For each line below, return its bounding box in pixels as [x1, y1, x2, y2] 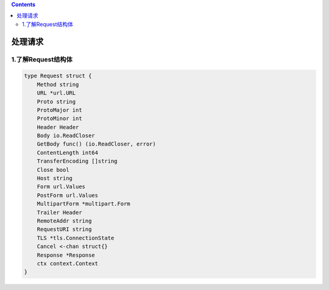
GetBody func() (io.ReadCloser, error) [37, 141, 157, 147]
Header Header [37, 124, 79, 130]
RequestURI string [37, 226, 92, 233]
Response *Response [37, 252, 96, 258]
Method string [37, 81, 79, 88]
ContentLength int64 [37, 149, 99, 156]
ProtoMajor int [37, 107, 82, 113]
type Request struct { [24, 72, 92, 79]
